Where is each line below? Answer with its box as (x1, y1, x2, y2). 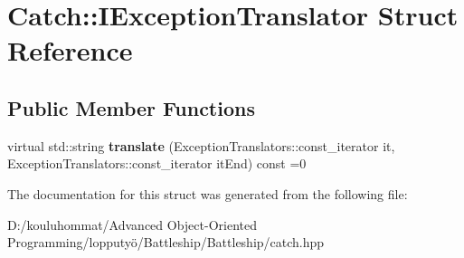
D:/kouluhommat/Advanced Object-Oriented (7, 215, 257, 234)
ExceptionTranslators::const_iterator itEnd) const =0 (7, 154, 307, 173)
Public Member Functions (7, 93, 255, 121)
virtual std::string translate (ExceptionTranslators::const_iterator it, (7, 136, 395, 155)
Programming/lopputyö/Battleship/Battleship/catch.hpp (7, 233, 325, 252)
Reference (7, 32, 133, 69)
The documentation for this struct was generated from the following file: (7, 184, 408, 203)
